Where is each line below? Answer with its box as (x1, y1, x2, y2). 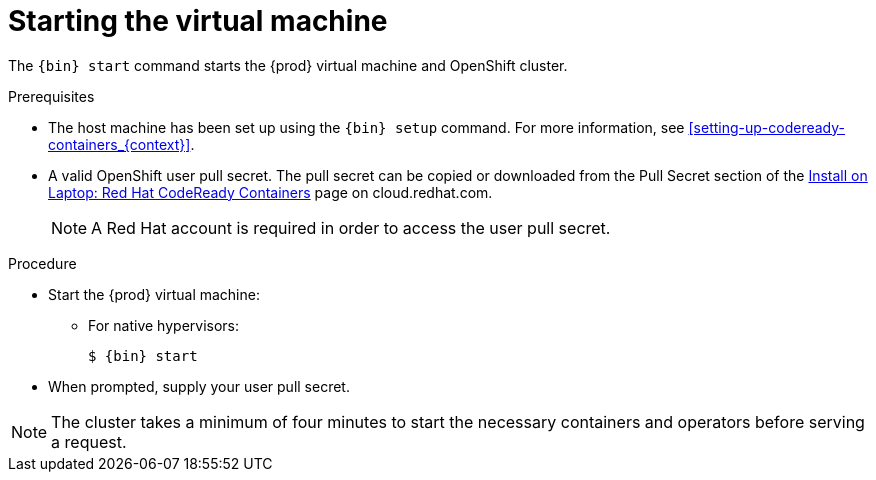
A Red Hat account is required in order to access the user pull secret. (91, 217, 611, 238)
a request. (51, 431, 127, 452)
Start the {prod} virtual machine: (48, 285, 260, 303)
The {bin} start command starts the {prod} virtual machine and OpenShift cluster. (8, 56, 568, 74)
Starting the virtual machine (8, 4, 388, 38)
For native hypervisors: (88, 316, 240, 334)
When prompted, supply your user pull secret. (48, 377, 350, 395)
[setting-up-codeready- (688, 118, 845, 136)
